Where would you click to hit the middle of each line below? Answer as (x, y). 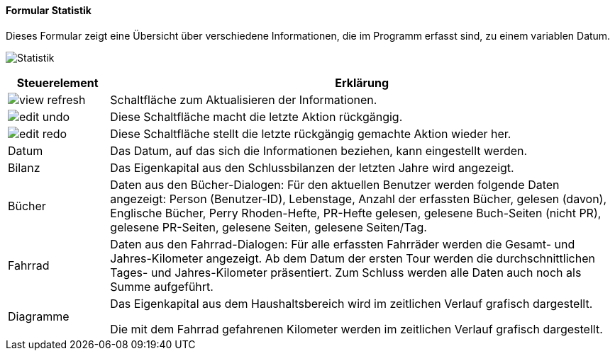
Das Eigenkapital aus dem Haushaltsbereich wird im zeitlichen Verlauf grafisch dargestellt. (351, 303)
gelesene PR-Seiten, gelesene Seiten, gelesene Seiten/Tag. (268, 227)
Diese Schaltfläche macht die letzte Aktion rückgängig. (256, 116)
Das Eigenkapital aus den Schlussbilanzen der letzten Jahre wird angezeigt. (312, 167)
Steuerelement (57, 82)
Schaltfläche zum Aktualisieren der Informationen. (244, 99)
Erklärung (362, 82)
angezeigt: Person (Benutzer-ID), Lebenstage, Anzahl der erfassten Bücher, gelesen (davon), (359, 199)
